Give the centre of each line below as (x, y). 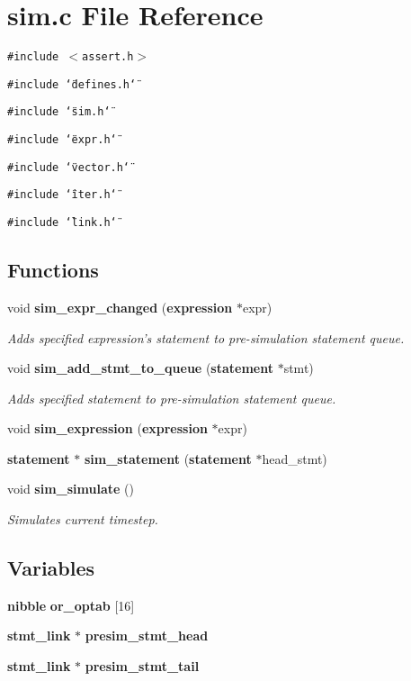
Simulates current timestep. (83, 519)
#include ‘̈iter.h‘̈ (62, 195)
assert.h (108, 57)
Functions (53, 270)
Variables (51, 568)
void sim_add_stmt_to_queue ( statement (140, 368)
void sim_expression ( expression (107, 428)
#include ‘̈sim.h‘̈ (59, 112)
